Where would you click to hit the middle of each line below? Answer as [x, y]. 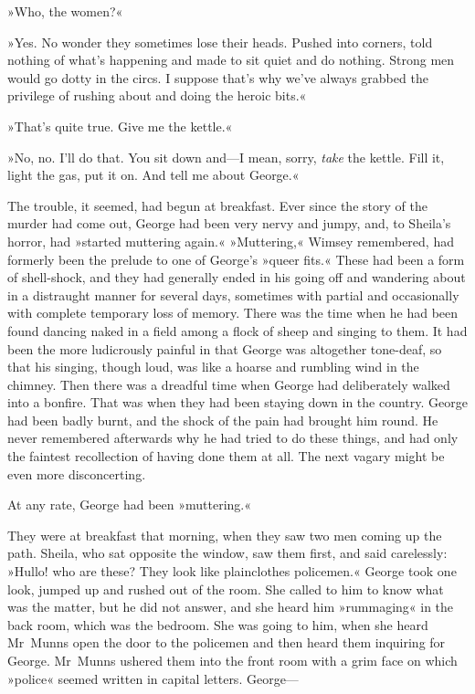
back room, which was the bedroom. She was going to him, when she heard [218, 624]
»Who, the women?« [65, 11]
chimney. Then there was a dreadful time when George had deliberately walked [229, 384]
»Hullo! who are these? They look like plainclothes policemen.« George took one [232, 571]
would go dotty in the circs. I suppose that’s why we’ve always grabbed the [218, 77]
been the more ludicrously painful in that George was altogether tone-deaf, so [225, 348]
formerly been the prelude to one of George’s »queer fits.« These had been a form [236, 259]
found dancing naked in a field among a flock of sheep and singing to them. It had [237, 330]
